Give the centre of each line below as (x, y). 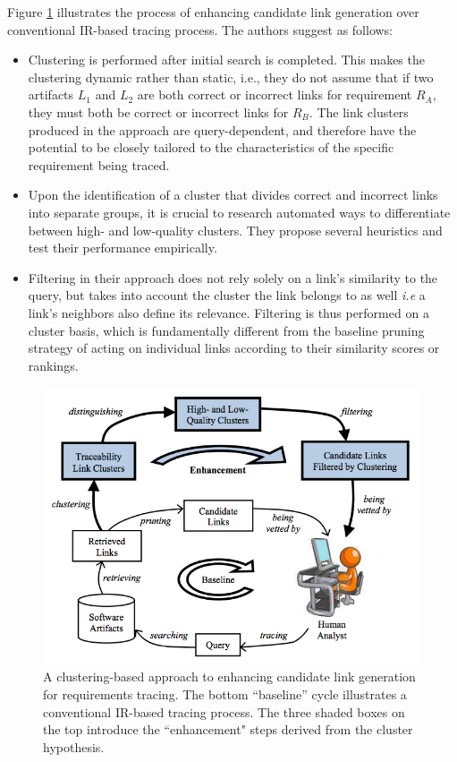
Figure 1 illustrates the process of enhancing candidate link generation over (213, 12)
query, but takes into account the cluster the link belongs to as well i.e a (227, 295)
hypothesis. (74, 746)
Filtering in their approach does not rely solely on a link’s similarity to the (233, 277)
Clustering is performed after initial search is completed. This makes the (226, 60)
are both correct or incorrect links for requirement (275, 94)
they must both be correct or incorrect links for (158, 111)
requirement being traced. (99, 164)
